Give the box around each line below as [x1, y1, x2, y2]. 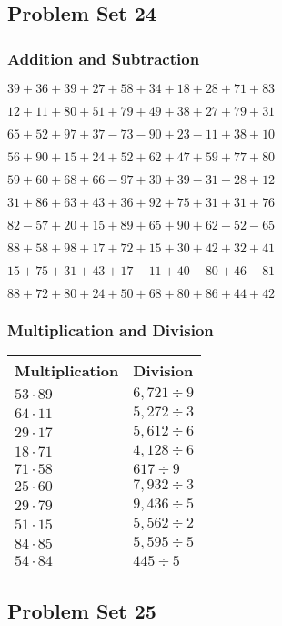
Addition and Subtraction [7, 46, 200, 69]
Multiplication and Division [7, 318, 214, 341]
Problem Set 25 [7, 596, 156, 624]
